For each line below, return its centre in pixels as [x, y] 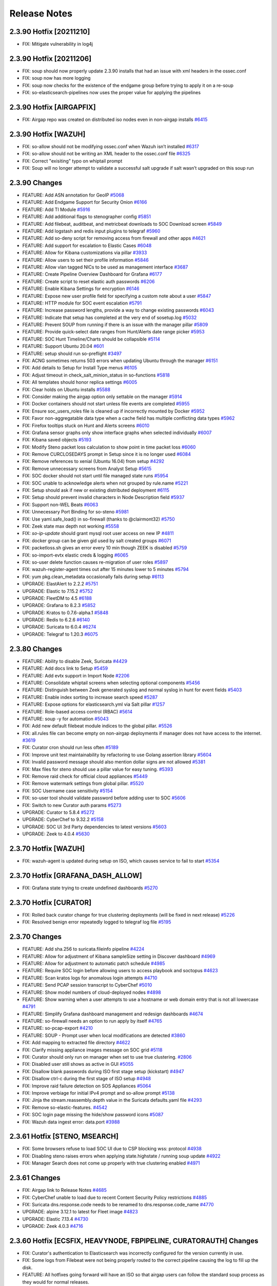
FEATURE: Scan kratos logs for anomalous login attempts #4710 [90, 978]
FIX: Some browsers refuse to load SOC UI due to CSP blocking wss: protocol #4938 [112, 1149]
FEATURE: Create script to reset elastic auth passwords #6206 [88, 281]
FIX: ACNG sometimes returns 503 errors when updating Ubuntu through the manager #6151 [120, 361]
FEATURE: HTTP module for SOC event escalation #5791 [82, 303]
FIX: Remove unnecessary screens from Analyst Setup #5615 [87, 469]
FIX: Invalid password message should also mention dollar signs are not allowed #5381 [114, 762]
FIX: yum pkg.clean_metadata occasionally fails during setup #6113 [93, 577]
